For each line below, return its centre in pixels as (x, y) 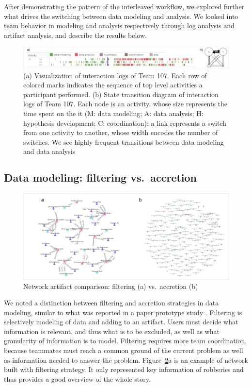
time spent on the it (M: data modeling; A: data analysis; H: (113, 113)
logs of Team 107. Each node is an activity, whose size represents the (126, 104)
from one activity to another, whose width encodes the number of (121, 132)
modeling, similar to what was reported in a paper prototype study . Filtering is (123, 312)
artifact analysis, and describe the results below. (75, 35)
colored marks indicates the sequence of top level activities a (113, 85)
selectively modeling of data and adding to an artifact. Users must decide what (121, 322)
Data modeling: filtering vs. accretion (101, 177)
